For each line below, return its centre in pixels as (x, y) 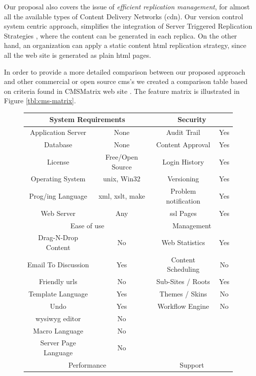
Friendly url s (58, 281)
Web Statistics (183, 242)
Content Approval (183, 145)
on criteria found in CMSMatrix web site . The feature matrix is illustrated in (122, 91)
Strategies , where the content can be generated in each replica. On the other (121, 35)
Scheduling (183, 269)
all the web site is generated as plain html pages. (78, 55)
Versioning (183, 179)
